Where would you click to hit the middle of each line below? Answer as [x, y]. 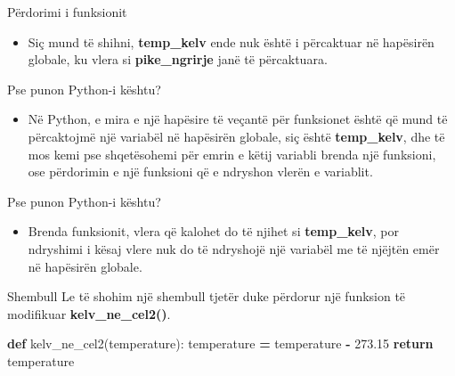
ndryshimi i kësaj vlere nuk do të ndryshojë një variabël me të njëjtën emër [234, 248]
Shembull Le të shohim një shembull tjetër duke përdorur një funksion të [207, 296]
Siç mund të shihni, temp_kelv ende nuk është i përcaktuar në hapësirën [231, 41]
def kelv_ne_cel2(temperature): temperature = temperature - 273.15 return [220, 343]
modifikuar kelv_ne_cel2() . [89, 313]
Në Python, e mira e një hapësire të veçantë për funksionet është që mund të [238, 119]
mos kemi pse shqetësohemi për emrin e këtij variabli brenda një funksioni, [232, 154]
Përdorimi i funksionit [67, 12]
